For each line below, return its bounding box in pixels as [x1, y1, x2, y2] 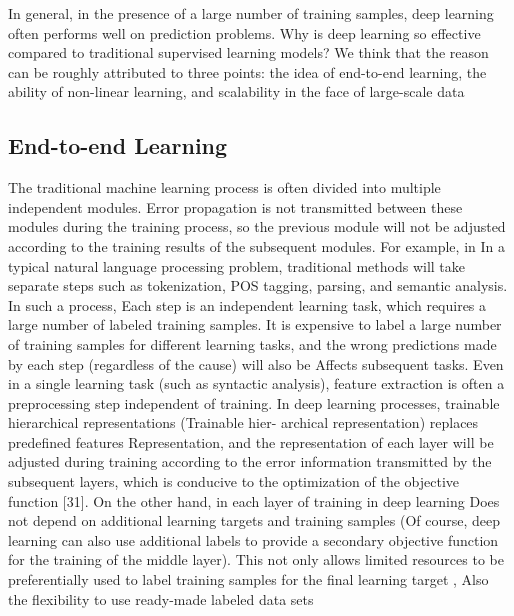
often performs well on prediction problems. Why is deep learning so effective [8, 22, 481, 43]
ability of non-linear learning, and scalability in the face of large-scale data [8, 81, 465, 102]
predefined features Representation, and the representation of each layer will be [8, 431, 494, 452]
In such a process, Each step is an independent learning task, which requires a [8, 294, 487, 315]
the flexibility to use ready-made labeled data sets [8, 588, 314, 609]
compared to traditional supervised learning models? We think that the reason [8, 42, 489, 63]
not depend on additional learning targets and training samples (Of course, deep [8, 510, 501, 531]
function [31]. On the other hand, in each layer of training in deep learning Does [8, 490, 500, 511]
